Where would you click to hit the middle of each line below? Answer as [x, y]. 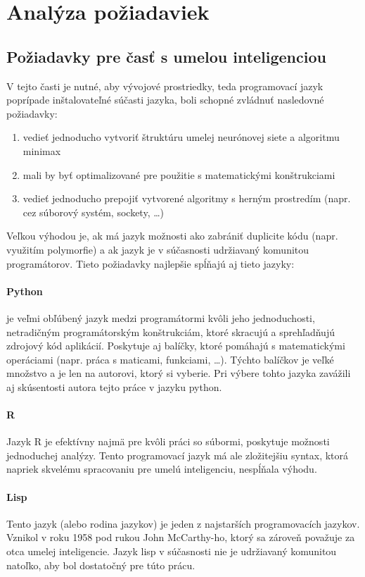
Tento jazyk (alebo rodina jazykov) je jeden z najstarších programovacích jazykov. [183, 523]
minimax [42, 150]
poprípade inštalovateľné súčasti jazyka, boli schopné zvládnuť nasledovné [165, 100]
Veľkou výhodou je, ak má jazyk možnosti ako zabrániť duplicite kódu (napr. [172, 236]
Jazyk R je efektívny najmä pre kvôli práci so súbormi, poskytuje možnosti [168, 441]
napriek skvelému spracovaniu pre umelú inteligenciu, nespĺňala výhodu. [162, 469]
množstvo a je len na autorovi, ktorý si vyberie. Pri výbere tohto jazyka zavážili [179, 373]
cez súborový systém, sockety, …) [94, 212]
